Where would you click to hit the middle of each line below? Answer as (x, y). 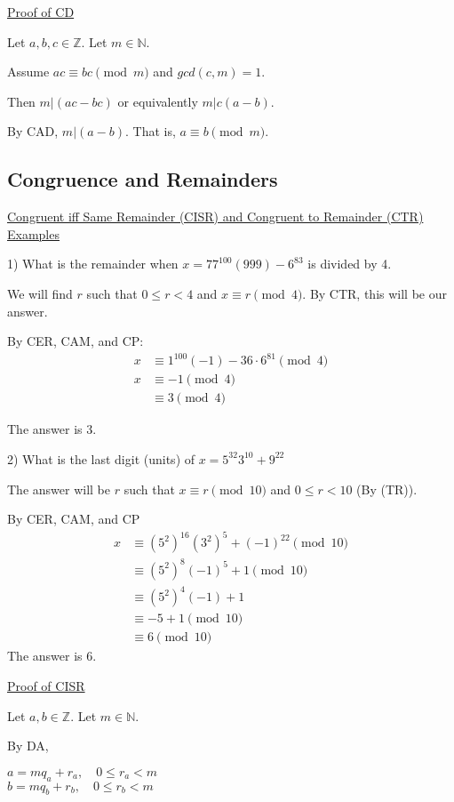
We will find (40, 293)
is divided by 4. (350, 264)
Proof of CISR (46, 685)
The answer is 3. (52, 429)
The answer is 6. (52, 656)
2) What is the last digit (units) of (101, 458)
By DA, (28, 746)
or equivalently (158, 101)
